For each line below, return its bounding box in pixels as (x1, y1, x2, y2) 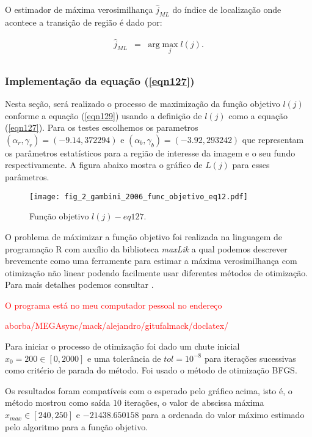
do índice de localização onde (172, 3, 281, 15)
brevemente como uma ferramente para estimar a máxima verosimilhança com (5, 254, 297, 267)
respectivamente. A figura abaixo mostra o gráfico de (5, 158, 203, 171)
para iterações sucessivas (204, 351, 296, 364)
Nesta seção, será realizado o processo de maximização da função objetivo (5, 97, 280, 110)
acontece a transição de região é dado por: (5, 15, 162, 28)
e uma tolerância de (87, 351, 161, 364)
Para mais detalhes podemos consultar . (5, 278, 154, 291)
